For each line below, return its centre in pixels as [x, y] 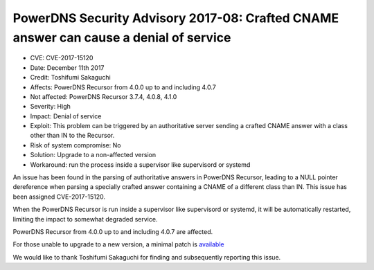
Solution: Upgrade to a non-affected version [93, 155]
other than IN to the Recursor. [72, 136]
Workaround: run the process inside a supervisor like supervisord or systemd [140, 164]
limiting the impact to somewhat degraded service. [85, 219]
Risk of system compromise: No [75, 145]
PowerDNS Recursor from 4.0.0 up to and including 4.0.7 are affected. [113, 231]
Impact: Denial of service [66, 116]
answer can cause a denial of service [122, 37]
